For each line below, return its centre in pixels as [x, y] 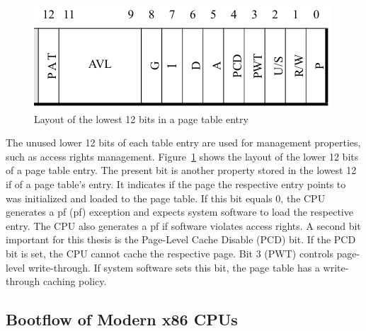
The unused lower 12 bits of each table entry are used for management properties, [183, 143]
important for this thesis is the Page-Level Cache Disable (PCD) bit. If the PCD [181, 239]
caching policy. [75, 281]
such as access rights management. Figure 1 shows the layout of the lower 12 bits [182, 156]
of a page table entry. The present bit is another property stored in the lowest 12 [181, 170]
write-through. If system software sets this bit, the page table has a [174, 267]
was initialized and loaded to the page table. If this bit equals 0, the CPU [166, 198]
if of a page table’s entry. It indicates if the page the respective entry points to [176, 184]
